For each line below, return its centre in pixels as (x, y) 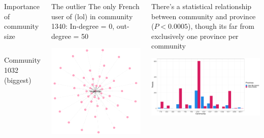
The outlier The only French (95, 6)
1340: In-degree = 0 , (83, 26)
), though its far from (221, 26)
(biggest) (18, 80)
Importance (22, 6)
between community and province (203, 16)
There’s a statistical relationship (201, 6)
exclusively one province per (195, 36)
